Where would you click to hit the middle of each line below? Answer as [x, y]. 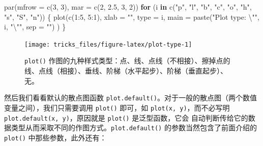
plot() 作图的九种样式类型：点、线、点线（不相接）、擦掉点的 [127, 61]
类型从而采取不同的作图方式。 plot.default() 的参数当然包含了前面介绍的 [134, 127]
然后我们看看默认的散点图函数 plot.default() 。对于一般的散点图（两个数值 [130, 98]
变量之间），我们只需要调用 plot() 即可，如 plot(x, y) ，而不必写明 [117, 107]
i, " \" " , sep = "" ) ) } [35, 27]
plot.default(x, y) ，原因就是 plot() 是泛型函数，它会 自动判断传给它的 [126, 117]
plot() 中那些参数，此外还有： [55, 137]
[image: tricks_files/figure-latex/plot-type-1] [108, 44]
